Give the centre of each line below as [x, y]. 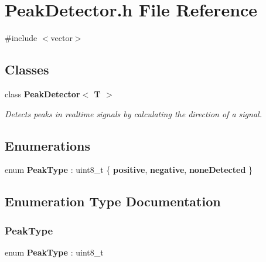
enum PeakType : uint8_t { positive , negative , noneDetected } [129, 170]
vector [62, 38]
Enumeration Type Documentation [113, 201]
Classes [27, 69]
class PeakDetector [42, 93]
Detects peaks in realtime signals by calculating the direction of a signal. [133, 113]
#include [21, 38]
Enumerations [48, 145]
